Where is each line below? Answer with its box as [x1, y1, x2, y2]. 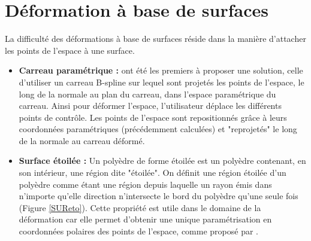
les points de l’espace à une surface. [5, 44, 135, 56]
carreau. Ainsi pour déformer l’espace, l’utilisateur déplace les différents [19, 99, 282, 112]
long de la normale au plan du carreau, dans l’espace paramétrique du [19, 87, 276, 100]
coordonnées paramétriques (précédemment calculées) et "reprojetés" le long [19, 123, 297, 135]
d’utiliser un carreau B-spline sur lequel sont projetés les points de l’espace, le [19, 75, 304, 88]
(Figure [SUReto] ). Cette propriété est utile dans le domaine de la [19, 201, 261, 213]
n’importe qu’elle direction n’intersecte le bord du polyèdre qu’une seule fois [19, 190, 298, 202]
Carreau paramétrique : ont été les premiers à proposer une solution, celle [19, 64, 303, 77]
